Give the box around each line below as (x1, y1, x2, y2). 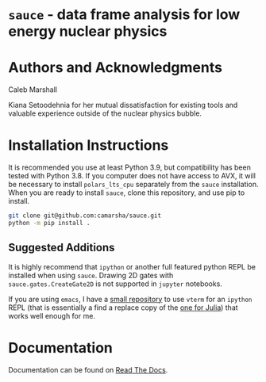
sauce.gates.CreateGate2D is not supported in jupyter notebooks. (8, 279, 222, 288)
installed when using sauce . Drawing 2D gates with (8, 270, 174, 280)
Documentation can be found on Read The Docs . (8, 365, 168, 374)
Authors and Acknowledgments (8, 59, 222, 77)
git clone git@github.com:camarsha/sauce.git (8, 212, 161, 220)
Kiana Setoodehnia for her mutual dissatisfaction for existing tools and (8, 101, 238, 110)
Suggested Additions (8, 241, 115, 254)
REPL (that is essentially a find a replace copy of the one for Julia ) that (8, 303, 238, 312)
